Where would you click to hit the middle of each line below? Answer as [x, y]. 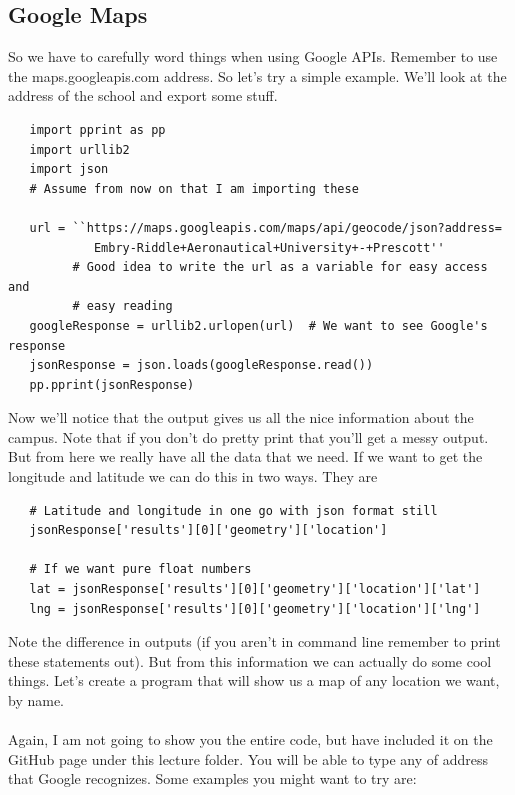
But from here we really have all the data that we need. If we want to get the [245, 456]
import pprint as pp [97, 129]
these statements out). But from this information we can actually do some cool [250, 660]
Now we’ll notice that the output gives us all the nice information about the [241, 417]
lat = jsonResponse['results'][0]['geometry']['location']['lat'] [255, 589]
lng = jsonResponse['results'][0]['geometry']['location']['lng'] [255, 608]
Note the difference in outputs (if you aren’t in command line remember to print [254, 641]
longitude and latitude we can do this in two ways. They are [193, 476]
